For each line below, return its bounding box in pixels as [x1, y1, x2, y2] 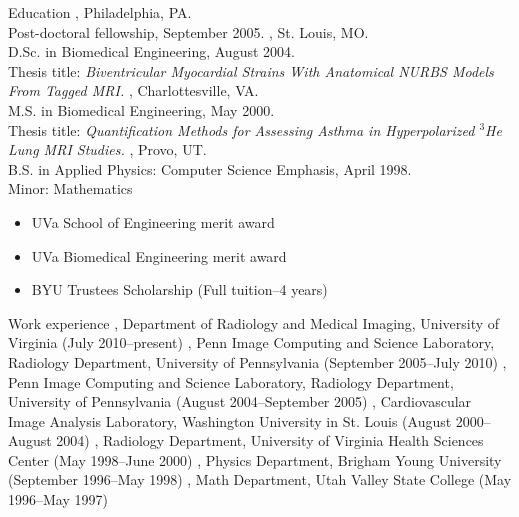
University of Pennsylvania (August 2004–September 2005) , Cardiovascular [8, 391, 472, 412]
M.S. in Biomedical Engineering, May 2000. [8, 99, 275, 120]
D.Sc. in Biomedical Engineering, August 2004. [8, 41, 295, 62]
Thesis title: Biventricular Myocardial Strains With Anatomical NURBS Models [8, 60, 494, 81]
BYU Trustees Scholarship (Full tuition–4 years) [31, 279, 328, 300]
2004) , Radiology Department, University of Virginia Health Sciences [56, 430, 484, 451]
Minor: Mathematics [8, 178, 133, 199]
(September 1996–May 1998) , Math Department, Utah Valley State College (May [8, 469, 512, 490]
